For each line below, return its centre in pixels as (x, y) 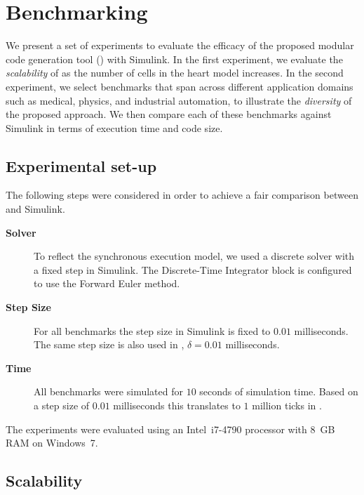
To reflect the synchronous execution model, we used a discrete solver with (194, 256)
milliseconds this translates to (177, 405)
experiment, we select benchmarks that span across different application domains (180, 86)
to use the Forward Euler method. (107, 283)
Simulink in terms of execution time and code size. (114, 127)
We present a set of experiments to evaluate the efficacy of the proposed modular (180, 45)
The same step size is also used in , (109, 344)
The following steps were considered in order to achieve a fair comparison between (182, 195)
